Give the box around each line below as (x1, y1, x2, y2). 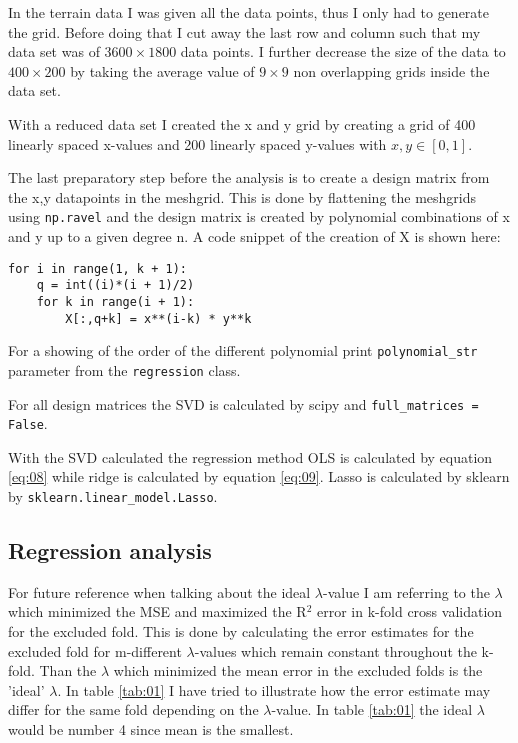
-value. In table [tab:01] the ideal (271, 699, 473, 720)
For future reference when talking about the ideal (8, 581, 311, 602)
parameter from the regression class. (8, 359, 241, 380)
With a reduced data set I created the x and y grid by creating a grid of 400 (8, 113, 476, 134)
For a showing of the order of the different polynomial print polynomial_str (8, 340, 478, 361)
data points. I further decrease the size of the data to (180, 41, 506, 62)
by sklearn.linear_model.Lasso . (8, 486, 218, 507)
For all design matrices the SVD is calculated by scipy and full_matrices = (8, 393, 479, 414)
